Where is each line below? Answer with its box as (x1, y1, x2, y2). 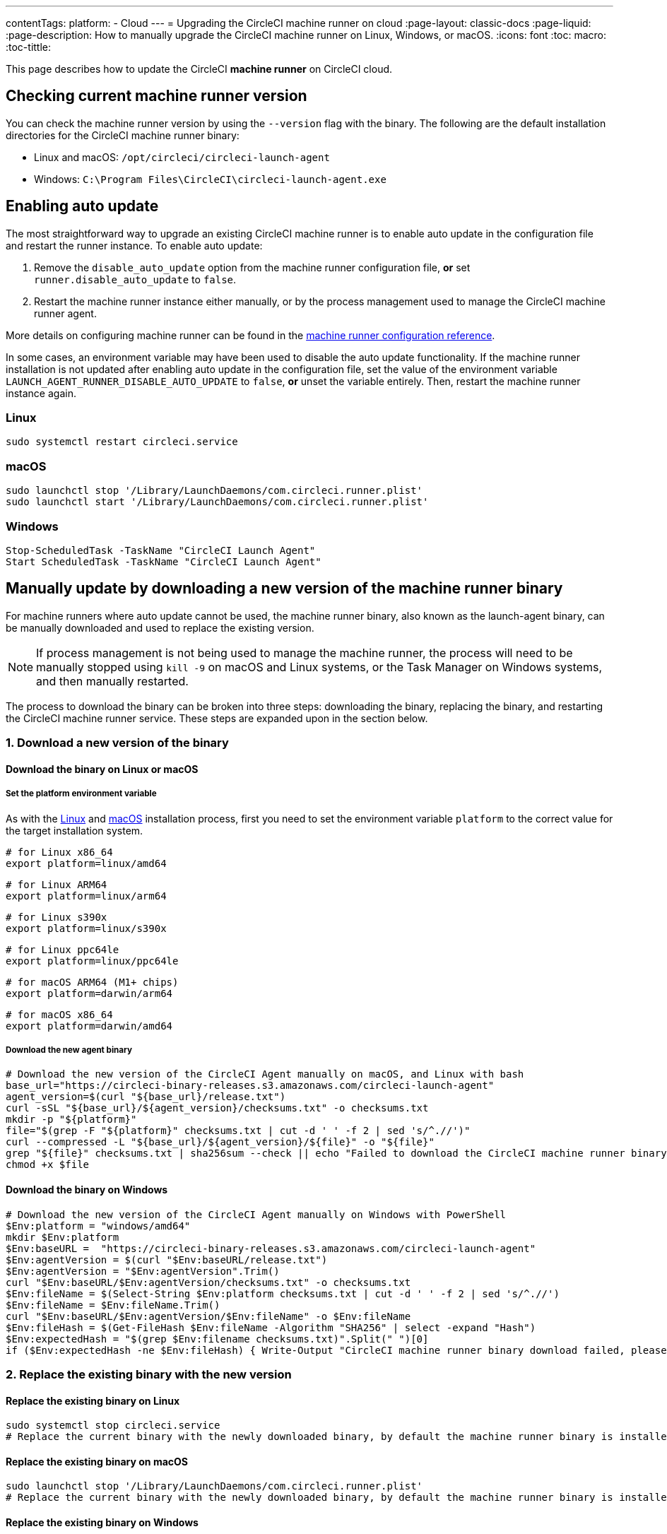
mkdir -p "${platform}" (6, 1114, 137, 1126)
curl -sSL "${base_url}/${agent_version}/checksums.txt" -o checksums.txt (6, 1102, 429, 1114)
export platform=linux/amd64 (6, 857, 167, 869)
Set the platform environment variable (6, 789, 157, 799)
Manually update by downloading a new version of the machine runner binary (6, 579, 563, 598)
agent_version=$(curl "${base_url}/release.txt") (6, 1091, 286, 1103)
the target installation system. (6, 824, 143, 837)
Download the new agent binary (6, 1044, 132, 1055)
